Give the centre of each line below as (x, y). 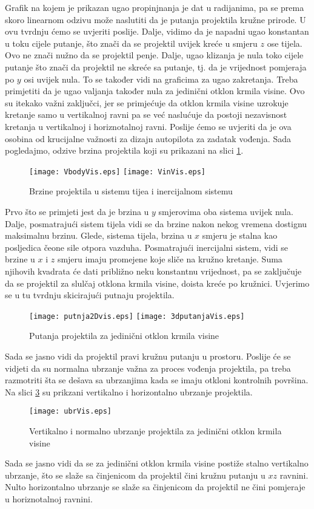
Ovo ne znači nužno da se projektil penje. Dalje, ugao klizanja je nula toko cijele (154, 55)
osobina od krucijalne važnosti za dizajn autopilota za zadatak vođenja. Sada (148, 138)
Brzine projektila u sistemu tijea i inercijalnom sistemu (131, 191)
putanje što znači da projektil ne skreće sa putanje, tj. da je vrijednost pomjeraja (156, 67)
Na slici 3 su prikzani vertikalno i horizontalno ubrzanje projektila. (129, 391)
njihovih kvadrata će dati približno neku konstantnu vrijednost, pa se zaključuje (153, 271)
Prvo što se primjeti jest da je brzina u (77, 211)
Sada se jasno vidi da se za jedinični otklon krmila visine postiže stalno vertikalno (157, 463)
